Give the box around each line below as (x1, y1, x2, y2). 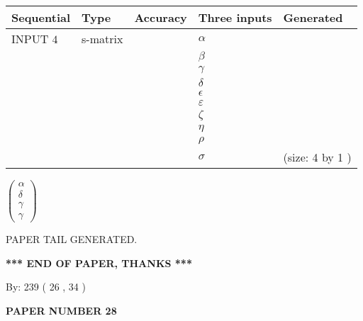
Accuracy (134, 9, 187, 26)
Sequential (11, 9, 71, 26)
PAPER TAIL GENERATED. (6, 232, 138, 247)
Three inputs (198, 9, 272, 26)
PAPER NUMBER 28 (6, 303, 117, 317)
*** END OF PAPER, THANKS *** (6, 255, 192, 270)
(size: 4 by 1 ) (283, 149, 352, 165)
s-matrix (82, 30, 123, 47)
